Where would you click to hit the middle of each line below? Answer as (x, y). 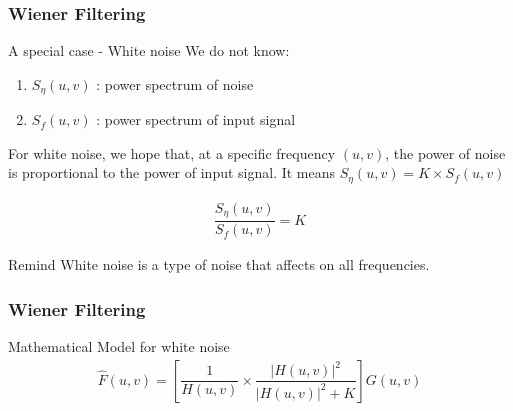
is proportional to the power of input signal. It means (172, 172)
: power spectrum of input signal (196, 119)
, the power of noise (445, 152)
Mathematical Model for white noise (119, 346)
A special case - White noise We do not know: (149, 50)
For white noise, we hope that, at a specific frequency (172, 152)
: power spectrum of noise (175, 83)
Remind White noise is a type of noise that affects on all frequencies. (219, 264)
